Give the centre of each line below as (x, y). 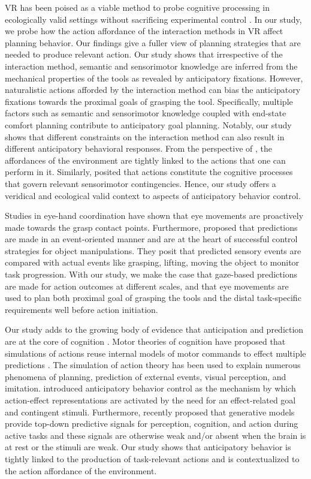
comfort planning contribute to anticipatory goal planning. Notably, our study (148, 124)
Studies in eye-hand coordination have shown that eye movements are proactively (154, 216)
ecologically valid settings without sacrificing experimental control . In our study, (153, 19)
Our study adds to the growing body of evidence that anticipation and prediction (154, 329)
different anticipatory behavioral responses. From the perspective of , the (139, 148)
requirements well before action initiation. (81, 309)
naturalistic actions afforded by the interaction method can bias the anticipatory (153, 90)
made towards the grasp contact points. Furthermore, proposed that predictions (151, 227)
